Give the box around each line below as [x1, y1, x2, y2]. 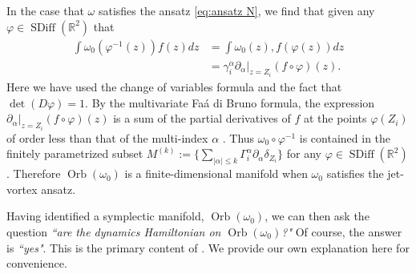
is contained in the [299, 129, 391, 146]
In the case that [6, 2, 84, 18]
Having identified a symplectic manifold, [6, 208, 204, 224]
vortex [6, 180, 38, 197]
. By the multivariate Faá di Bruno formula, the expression [85, 94, 375, 111]
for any [286, 145, 321, 162]
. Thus [222, 129, 255, 146]
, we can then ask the [265, 208, 370, 224]
